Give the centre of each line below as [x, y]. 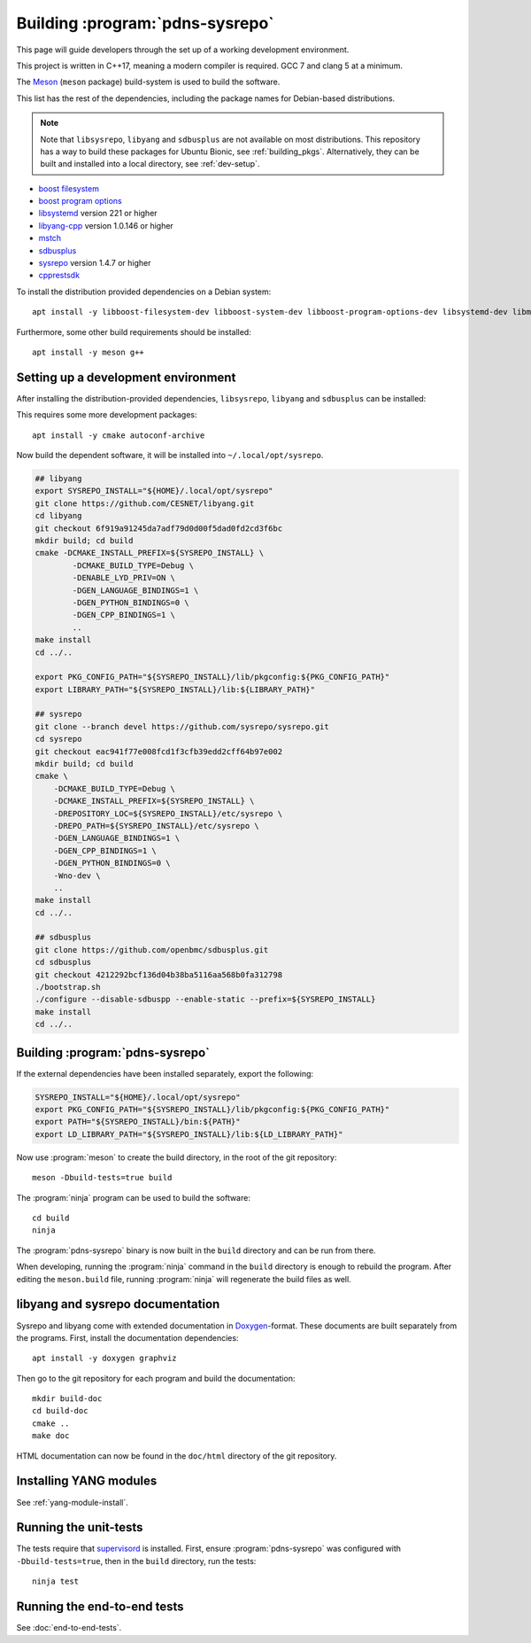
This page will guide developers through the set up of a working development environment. [183, 50]
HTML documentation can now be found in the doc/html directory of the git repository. [177, 1456]
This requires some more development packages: [107, 415]
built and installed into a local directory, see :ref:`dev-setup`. [150, 164]
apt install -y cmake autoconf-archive [119, 435]
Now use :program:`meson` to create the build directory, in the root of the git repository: [177, 1157]
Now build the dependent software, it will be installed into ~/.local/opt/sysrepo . [170, 456]
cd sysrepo [58, 739]
